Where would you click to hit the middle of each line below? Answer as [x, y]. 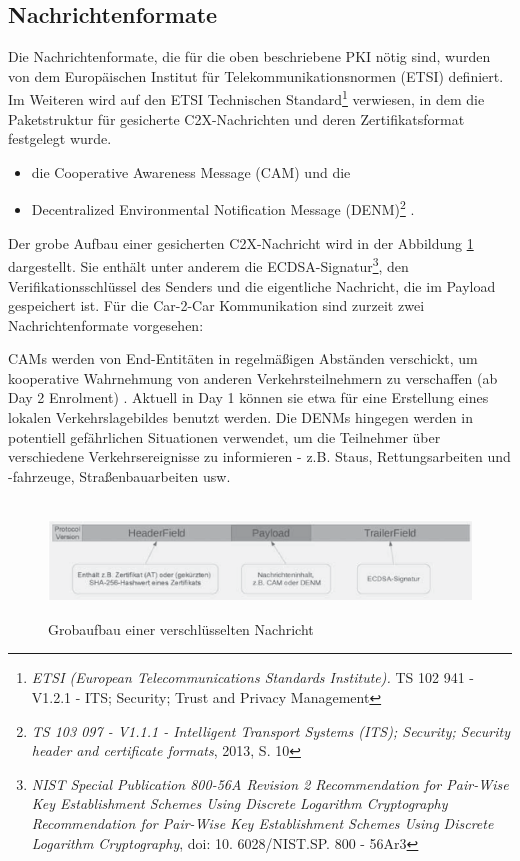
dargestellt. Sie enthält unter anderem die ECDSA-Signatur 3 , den [208, 264]
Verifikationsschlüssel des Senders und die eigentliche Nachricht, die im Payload [252, 285]
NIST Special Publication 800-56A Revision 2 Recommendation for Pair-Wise [270, 783]
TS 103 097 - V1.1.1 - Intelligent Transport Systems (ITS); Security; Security [270, 730]
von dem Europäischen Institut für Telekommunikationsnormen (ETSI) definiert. [256, 75]
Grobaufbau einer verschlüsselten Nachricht [181, 628]
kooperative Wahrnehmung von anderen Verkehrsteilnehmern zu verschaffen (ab [253, 377]
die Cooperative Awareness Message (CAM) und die [191, 171]
